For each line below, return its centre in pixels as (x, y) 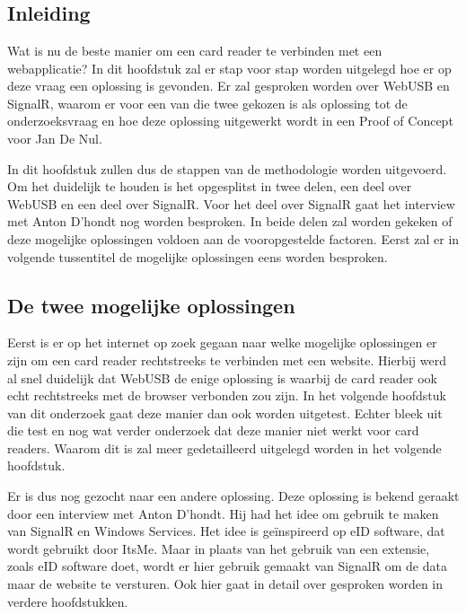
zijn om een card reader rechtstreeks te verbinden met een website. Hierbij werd (227, 360)
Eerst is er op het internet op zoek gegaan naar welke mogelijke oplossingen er (222, 342)
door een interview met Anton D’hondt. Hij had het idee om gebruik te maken (223, 513)
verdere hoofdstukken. (68, 601)
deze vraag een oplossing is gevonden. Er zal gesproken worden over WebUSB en (229, 86)
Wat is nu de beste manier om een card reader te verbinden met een (195, 50)
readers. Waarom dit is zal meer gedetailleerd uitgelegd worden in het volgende (224, 447)
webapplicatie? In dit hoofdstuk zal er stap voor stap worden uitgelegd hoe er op (229, 68)
